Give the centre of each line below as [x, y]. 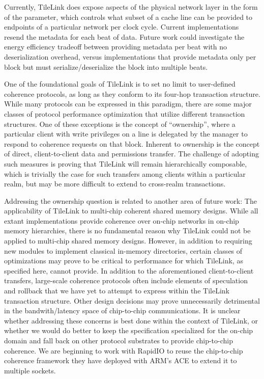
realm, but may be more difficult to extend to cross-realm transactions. [115, 184]
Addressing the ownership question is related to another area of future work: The [130, 200]
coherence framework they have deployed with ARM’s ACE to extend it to [121, 360]
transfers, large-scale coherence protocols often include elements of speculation [126, 280]
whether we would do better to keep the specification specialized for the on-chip [129, 330]
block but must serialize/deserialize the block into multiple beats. [106, 66]
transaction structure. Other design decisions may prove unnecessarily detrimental [132, 300]
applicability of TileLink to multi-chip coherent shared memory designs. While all [131, 211]
